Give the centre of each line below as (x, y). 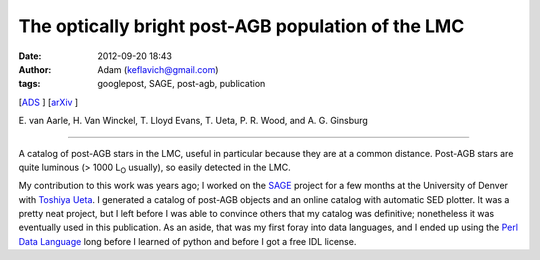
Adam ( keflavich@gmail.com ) (158, 69)
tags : (29, 84)
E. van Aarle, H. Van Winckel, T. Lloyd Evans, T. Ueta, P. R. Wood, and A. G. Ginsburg (193, 121)
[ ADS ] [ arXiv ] (48, 102)
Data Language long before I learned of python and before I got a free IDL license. (187, 241)
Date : (30, 56)
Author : (35, 69)
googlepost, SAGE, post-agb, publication (181, 84)
